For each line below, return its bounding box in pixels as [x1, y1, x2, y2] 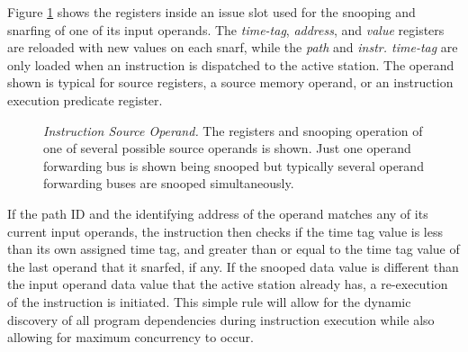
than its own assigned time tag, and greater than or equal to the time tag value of [7, 239, 460, 258]
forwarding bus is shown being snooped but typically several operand [43, 156, 424, 175]
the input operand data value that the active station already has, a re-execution [7, 275, 448, 293]
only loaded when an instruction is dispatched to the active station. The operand [7, 55, 454, 74]
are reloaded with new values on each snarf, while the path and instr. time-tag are [7, 38, 458, 57]
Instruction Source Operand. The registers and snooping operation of [43, 121, 423, 140]
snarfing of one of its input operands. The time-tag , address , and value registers [7, 20, 445, 39]
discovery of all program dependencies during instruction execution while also [7, 310, 435, 329]
